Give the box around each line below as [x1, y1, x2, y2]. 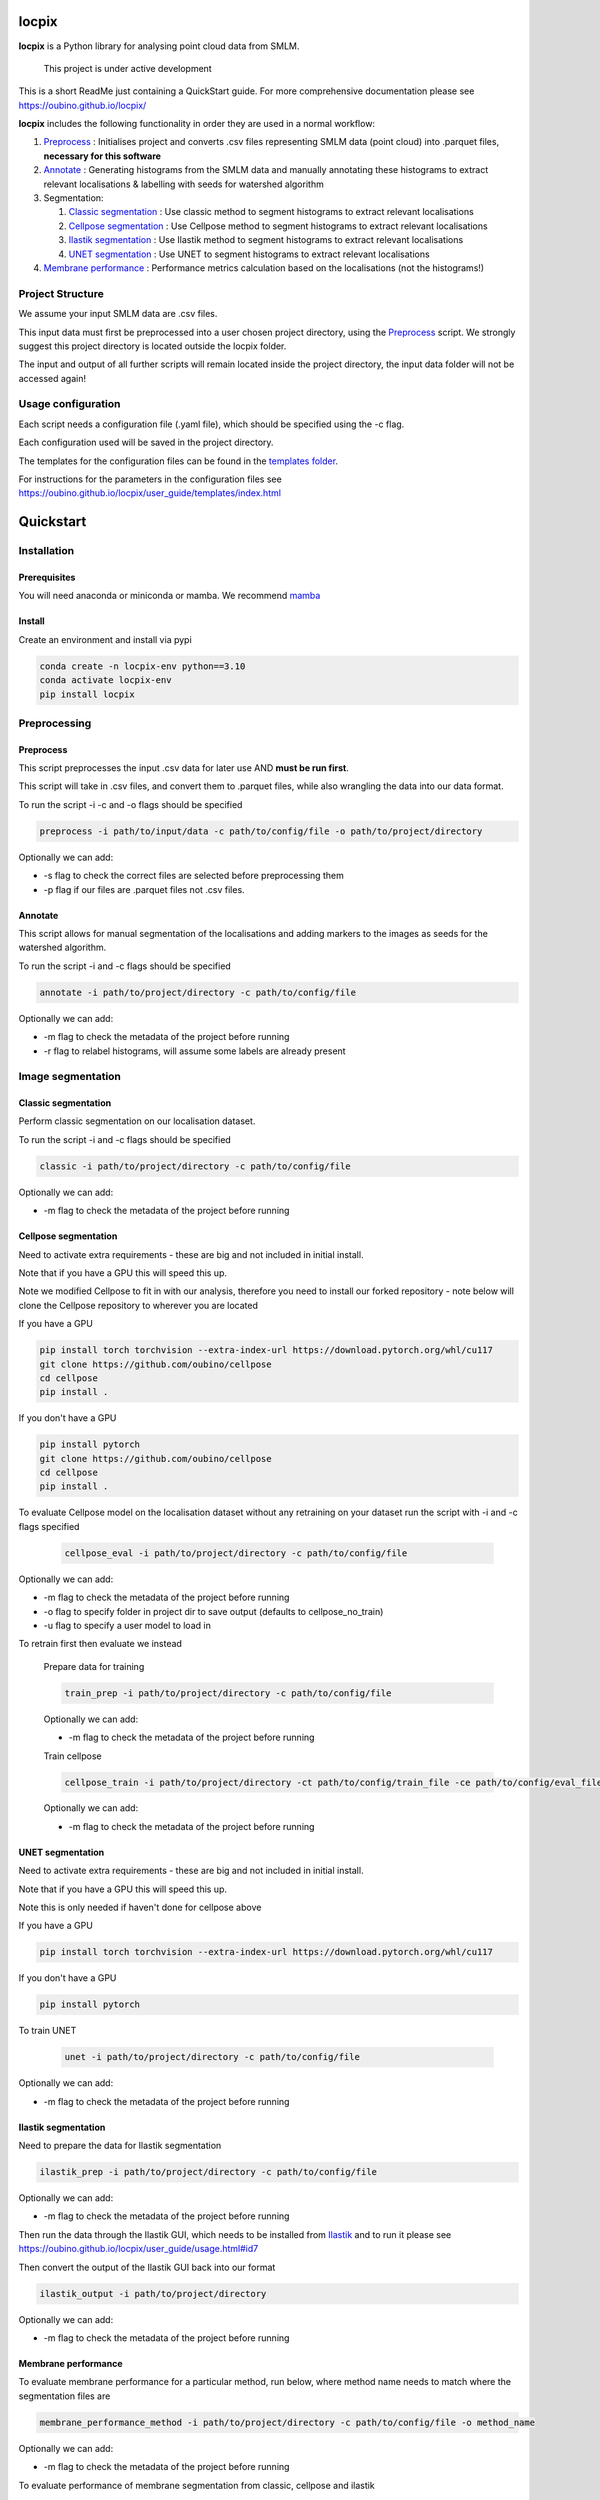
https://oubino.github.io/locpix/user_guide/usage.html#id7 [18, 2243, 259, 2255]
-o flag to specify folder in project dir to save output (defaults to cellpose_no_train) [43, 1605, 384, 1617]
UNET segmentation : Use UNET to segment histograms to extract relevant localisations [68, 248, 430, 260]
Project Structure [18, 286, 104, 300]
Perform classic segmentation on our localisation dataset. [18, 1115, 256, 1127]
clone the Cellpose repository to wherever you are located [18, 1299, 259, 1311]
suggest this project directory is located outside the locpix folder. [18, 340, 287, 352]
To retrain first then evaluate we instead [18, 1638, 182, 1650]
